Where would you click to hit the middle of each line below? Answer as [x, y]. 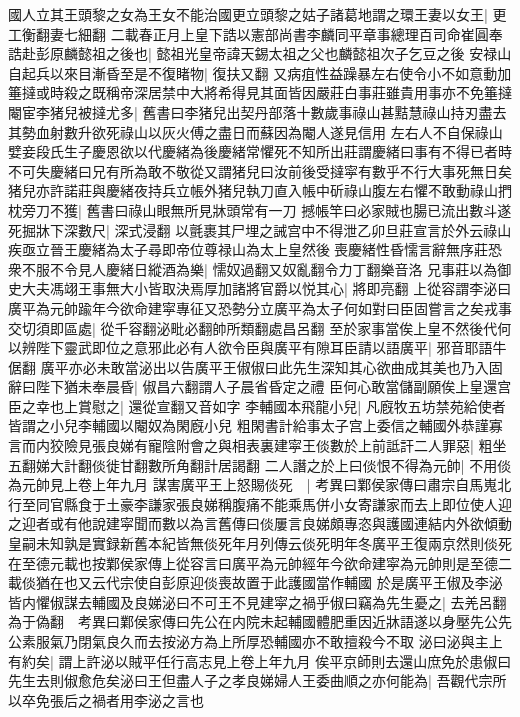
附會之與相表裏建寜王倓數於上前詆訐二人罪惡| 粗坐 [341, 445]
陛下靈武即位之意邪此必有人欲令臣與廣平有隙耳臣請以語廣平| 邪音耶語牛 [271, 347]
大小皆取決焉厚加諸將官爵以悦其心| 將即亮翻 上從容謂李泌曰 [315, 288]
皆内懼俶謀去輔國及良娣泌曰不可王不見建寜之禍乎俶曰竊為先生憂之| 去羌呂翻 [257, 601]
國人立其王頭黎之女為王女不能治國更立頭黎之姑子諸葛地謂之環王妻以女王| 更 [257, 14]
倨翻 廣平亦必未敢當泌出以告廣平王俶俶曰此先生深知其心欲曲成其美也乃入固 [255, 366]
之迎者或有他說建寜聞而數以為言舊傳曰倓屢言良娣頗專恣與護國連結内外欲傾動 [260, 523]
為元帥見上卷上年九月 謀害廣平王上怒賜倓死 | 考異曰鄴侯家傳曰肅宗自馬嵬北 [260, 484]
